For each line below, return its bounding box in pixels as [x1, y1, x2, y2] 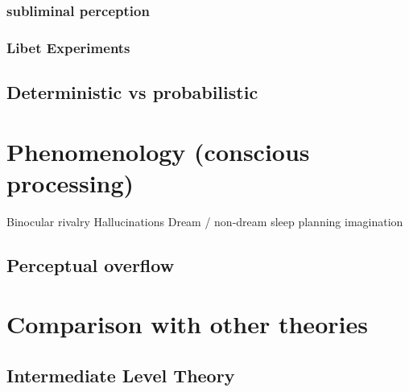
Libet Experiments [6, 37, 130, 57]
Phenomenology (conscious [6, 134, 310, 167]
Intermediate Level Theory [6, 362, 235, 387]
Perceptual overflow [6, 252, 175, 277]
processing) [6, 166, 134, 199]
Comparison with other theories [6, 307, 368, 340]
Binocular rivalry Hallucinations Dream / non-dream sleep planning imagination [6, 213, 403, 229]
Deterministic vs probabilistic [6, 80, 258, 105]
